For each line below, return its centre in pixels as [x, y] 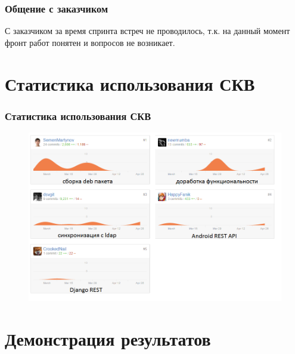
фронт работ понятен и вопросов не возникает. [90, 42]
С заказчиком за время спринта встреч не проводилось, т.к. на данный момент [147, 31]
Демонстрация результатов [108, 338]
